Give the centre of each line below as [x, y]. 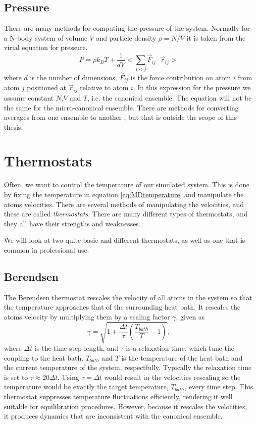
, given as [190, 316]
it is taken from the [216, 37]
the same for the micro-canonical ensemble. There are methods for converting [121, 107]
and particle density [126, 37]
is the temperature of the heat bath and [182, 357]
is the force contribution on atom [181, 77]
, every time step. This [219, 387]
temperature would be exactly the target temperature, [86, 387]
